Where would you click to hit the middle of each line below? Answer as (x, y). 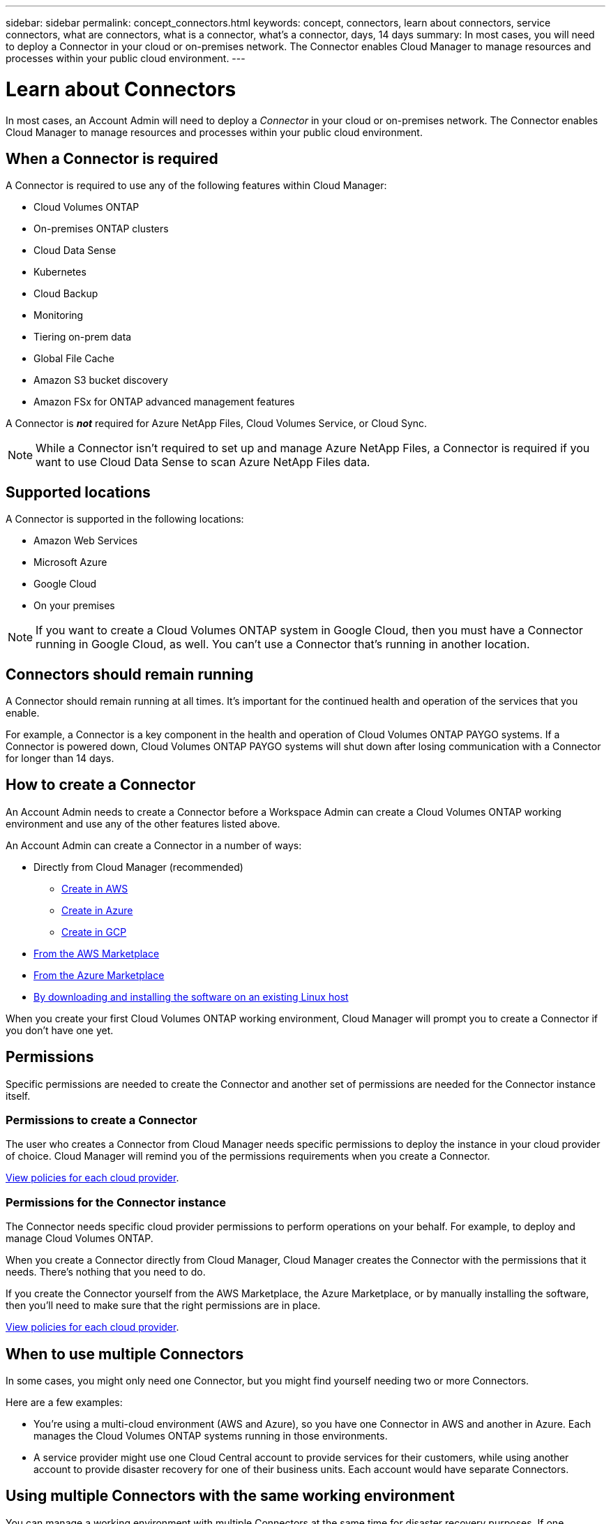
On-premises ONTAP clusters (101, 229)
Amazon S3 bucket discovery (101, 380)
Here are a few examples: (64, 1403)
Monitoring (59, 315)
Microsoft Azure (70, 562)
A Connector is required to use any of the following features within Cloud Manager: (196, 186)
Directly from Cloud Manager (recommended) (138, 867)
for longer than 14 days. (60, 759)
